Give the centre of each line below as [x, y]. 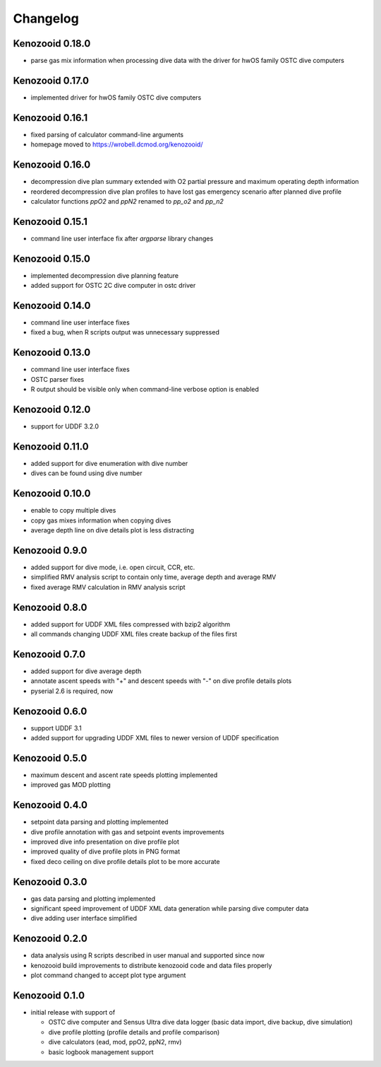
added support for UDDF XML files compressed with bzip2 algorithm [131, 624]
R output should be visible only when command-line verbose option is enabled [145, 390]
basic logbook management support [101, 1052]
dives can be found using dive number [86, 473]
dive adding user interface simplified [84, 919]
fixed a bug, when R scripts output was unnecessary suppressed [125, 332]
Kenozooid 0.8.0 [50, 607]
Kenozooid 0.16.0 [52, 165]
